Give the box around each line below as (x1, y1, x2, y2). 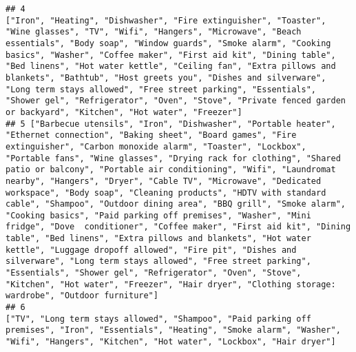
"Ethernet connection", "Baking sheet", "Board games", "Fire (6, 130, 297, 141)
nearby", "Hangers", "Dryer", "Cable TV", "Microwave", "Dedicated (6, 176, 322, 186)
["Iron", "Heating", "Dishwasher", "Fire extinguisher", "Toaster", (6, 15, 326, 25)
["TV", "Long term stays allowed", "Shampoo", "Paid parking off (6, 313, 311, 324)
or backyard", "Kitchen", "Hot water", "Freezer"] (6, 107, 242, 117)
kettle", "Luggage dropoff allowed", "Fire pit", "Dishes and (6, 245, 297, 255)
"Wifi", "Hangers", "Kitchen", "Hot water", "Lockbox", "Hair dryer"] (6, 337, 336, 347)
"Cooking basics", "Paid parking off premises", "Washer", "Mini (6, 210, 311, 220)
